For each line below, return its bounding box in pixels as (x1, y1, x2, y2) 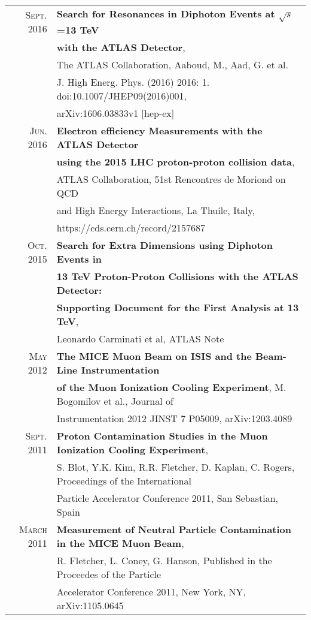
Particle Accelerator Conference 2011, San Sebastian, (56, 490, 278, 505)
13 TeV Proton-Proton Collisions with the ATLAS (56, 269, 298, 283)
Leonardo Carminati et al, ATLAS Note (56, 331, 224, 345)
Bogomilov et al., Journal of (56, 393, 173, 408)
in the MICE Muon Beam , (56, 535, 184, 550)
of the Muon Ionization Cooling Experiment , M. (56, 380, 286, 394)
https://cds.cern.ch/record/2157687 (56, 220, 206, 234)
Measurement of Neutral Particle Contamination (56, 522, 292, 536)
